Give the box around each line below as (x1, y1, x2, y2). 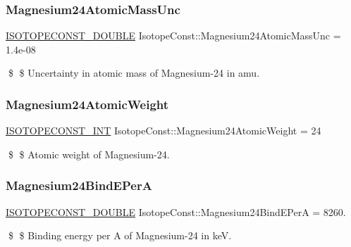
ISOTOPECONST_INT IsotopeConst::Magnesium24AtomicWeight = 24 (6, 123, 321, 138)
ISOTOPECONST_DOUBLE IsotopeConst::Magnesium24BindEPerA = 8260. (6, 204, 346, 219)
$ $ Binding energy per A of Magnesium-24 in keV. (8, 228, 232, 243)
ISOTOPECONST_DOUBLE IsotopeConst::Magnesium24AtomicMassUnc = (6, 28, 341, 43)
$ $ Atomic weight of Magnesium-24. (8, 146, 170, 161)
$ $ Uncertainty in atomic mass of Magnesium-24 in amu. (8, 65, 260, 80)
